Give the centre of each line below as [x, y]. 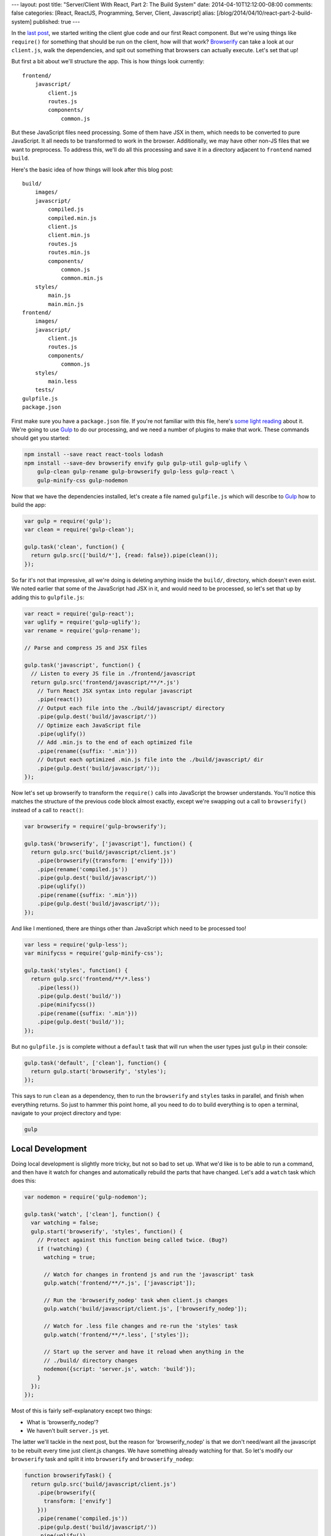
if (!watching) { [63, 1248]
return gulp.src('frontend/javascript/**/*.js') [105, 682]
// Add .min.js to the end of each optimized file [115, 743]
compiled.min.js [72, 218]
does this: [24, 1181]
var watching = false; [65, 1223]
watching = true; [70, 1257]
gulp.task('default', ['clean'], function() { [95, 1063]
